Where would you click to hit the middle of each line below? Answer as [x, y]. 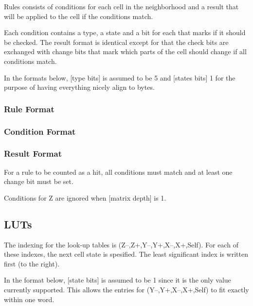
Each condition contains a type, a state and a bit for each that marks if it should [125, 32]
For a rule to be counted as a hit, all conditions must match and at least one [118, 172]
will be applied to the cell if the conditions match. [79, 16]
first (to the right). [32, 263]
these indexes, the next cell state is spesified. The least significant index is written [126, 254]
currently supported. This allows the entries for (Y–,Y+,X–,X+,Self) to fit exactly [126, 290]
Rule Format [29, 109]
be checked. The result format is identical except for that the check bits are [116, 42]
